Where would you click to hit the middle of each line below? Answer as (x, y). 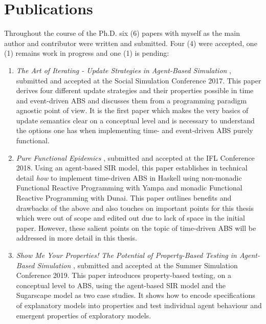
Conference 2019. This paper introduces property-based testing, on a (124, 275)
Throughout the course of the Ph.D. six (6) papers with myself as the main (122, 33)
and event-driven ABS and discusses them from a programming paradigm (131, 100)
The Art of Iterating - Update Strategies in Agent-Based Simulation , (124, 70)
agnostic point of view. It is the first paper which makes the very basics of (132, 110)
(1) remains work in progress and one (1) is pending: (87, 53)
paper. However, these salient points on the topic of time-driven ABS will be (136, 228)
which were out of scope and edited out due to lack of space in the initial (130, 218)
